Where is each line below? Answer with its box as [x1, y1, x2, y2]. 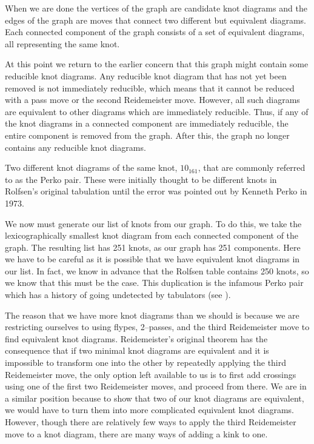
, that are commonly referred [198, 161, 306, 174]
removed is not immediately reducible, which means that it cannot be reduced [5, 81, 295, 94]
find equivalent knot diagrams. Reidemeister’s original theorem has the [5, 332, 268, 345]
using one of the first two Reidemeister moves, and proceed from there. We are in [5, 380, 307, 393]
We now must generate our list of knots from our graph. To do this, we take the [5, 217, 302, 230]
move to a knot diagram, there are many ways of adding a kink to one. [5, 427, 268, 440]
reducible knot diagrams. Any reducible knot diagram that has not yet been [5, 69, 287, 82]
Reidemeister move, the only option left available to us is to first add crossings [5, 368, 296, 380]
